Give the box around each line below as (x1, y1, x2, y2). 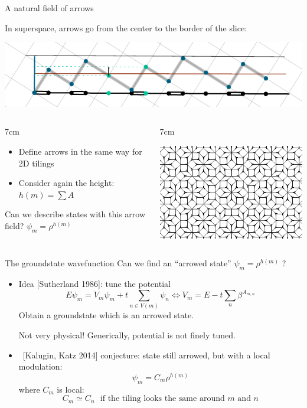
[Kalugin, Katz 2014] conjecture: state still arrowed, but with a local (22, 348, 270, 361)
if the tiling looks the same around (100, 394, 225, 403)
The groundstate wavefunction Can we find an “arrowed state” (5, 257, 231, 269)
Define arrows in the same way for (18, 145, 142, 157)
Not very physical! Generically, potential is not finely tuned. (18, 328, 236, 341)
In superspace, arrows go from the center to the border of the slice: (5, 21, 247, 34)
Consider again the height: (18, 177, 115, 189)
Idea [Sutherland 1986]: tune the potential (18, 277, 171, 289)
